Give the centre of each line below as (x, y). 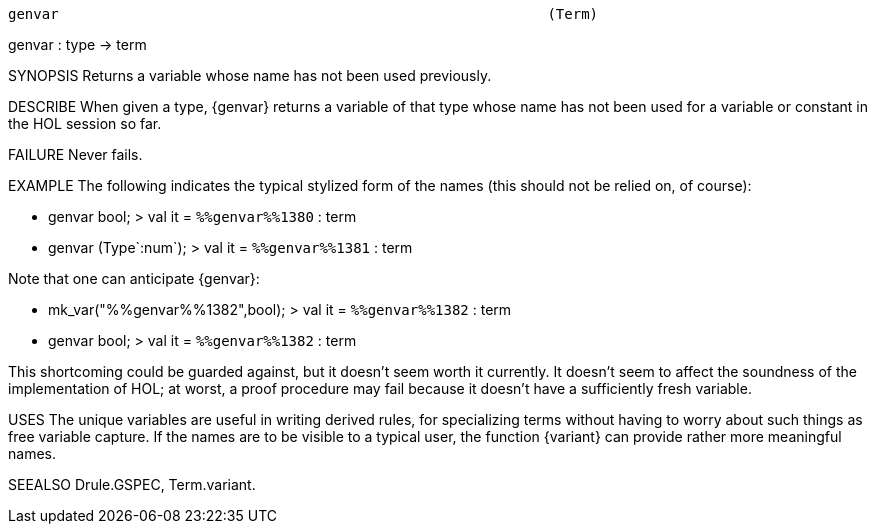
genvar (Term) (303, 14)
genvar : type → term (77, 44)
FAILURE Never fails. (75, 154)
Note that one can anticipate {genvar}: (134, 278)
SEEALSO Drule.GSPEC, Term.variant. (132, 484)
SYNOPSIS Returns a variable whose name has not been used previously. (250, 75)
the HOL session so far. (85, 123)
